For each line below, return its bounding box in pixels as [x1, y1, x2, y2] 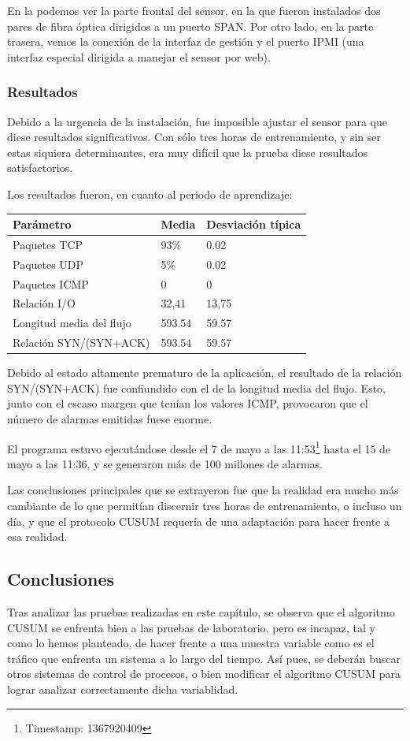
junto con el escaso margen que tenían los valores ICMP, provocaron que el [7, 395, 368, 411]
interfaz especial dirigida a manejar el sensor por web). [7, 48, 271, 65]
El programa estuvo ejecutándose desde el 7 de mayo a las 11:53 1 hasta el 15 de [7, 438, 391, 456]
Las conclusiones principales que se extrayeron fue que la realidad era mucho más [7, 482, 399, 498]
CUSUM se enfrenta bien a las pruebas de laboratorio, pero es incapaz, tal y [7, 619, 375, 635]
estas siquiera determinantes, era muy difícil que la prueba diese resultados [7, 143, 368, 160]
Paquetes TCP [13, 236, 83, 252]
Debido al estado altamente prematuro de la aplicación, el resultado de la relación [7, 364, 402, 381]
